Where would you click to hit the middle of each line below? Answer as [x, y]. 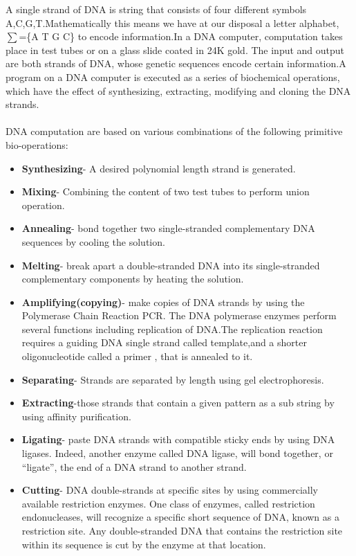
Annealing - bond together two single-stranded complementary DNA [168, 228]
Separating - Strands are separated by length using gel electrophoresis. [173, 379]
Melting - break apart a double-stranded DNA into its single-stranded [171, 265]
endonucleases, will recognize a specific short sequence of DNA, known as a [180, 517]
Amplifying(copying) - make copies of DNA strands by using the [163, 302]
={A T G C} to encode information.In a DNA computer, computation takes [181, 36]
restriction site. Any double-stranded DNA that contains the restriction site [182, 530]
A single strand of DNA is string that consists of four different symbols [156, 9]
